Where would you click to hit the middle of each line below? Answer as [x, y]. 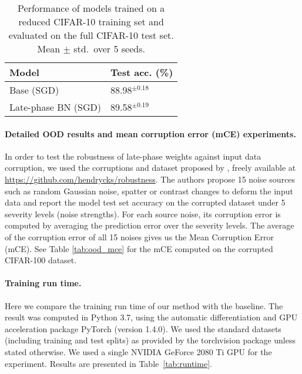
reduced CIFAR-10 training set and [91, 21]
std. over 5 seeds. [109, 49]
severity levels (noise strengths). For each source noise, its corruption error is [143, 214]
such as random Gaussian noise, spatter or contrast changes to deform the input [149, 191]
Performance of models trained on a [91, 8]
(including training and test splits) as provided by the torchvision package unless [150, 340]
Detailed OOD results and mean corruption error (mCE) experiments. [150, 133]
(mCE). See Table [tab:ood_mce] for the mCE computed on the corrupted [139, 248]
